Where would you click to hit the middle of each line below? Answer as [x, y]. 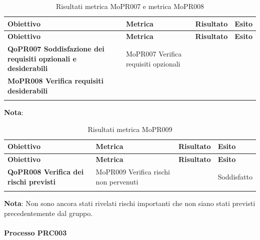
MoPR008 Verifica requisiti [55, 81]
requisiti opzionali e [42, 58]
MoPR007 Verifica [154, 54]
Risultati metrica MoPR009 [130, 129]
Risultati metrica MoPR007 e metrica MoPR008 [130, 6]
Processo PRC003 [35, 232]
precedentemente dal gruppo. [48, 213]
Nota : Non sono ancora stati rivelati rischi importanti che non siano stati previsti [130, 203]
